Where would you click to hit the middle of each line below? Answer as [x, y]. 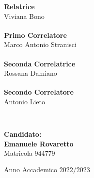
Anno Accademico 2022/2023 [47, 169]
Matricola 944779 [30, 153]
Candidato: [23, 134]
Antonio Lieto [24, 101]
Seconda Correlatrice [40, 63]
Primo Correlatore [35, 35]
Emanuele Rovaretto [39, 143]
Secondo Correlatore [39, 92]
